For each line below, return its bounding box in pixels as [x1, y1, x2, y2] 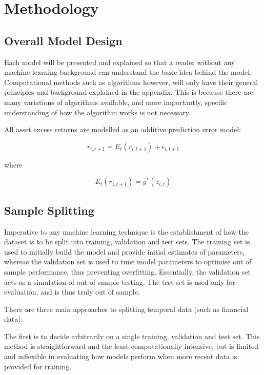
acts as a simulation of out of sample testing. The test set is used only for [4, 276, 235, 287]
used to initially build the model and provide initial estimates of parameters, [4, 246, 245, 257]
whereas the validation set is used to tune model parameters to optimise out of [4, 256, 252, 267]
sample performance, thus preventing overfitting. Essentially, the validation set [4, 266, 251, 277]
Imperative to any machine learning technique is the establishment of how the [4, 226, 249, 237]
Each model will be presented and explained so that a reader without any [4, 56, 235, 67]
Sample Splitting [4, 202, 94, 218]
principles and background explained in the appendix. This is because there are [4, 87, 253, 97]
